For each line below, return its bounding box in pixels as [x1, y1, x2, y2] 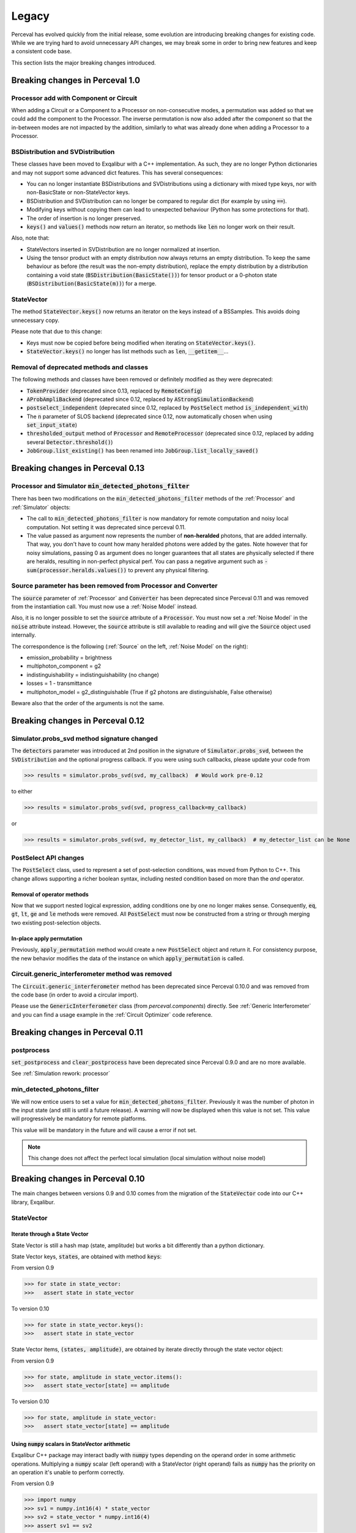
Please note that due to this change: [11, 328, 102, 335]
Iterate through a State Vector [11, 1230, 89, 1238]
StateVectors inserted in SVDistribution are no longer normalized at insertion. [26, 245, 221, 253]
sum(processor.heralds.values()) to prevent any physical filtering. [26, 566, 209, 573]
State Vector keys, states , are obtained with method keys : [11, 1253, 162, 1260]
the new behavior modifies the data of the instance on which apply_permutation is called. [11, 954, 245, 962]
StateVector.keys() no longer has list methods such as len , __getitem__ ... [26, 347, 229, 355]
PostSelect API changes [11, 853, 84, 862]
